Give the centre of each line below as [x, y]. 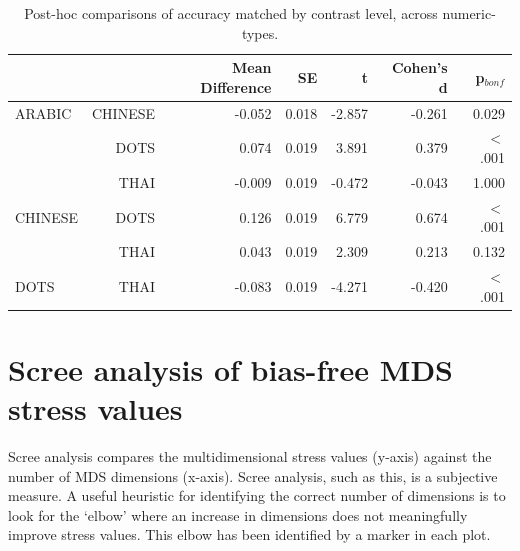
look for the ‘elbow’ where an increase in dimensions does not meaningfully [238, 514]
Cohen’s [419, 67]
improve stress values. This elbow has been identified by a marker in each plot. [249, 534]
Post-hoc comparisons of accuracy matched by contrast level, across [231, 13]
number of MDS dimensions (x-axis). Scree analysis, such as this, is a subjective [253, 475]
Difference [236, 86]
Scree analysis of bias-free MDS [230, 368]
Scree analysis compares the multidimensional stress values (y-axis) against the [250, 456]
